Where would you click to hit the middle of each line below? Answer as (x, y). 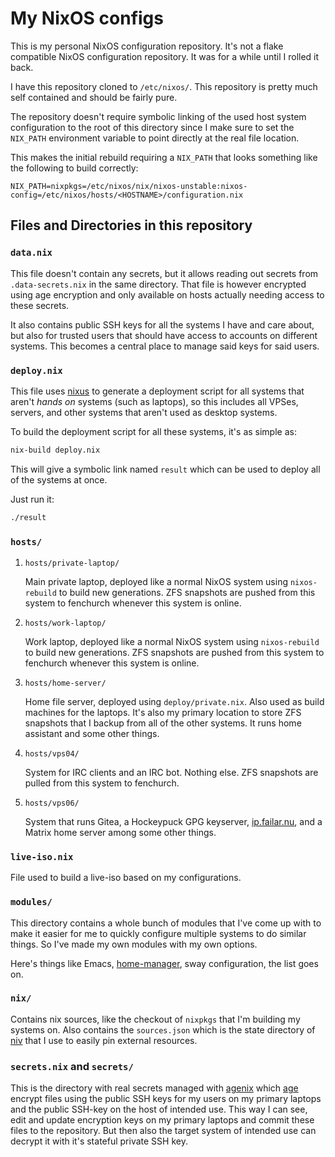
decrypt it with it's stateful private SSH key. (99, 1141)
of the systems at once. (59, 479)
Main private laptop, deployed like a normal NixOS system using (156, 581)
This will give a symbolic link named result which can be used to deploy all (165, 469)
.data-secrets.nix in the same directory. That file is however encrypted (158, 284)
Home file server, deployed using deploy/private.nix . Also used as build (174, 701)
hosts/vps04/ (52, 753)
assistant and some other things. (92, 733)
